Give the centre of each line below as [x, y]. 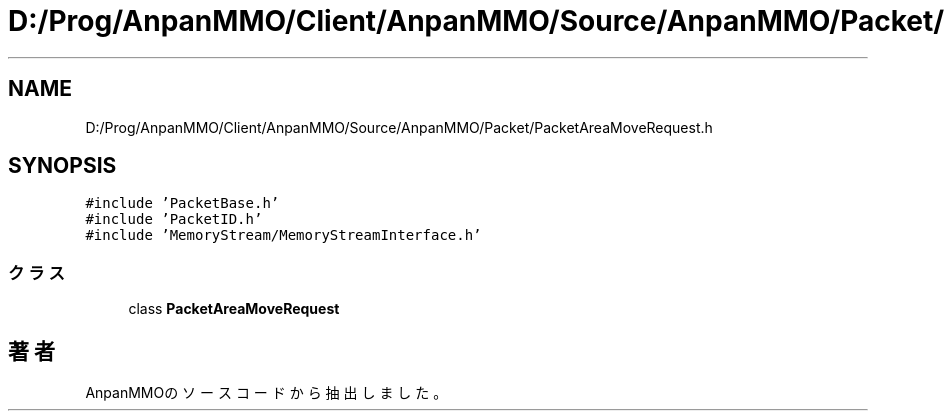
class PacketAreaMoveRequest [234, 309]
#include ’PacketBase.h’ [182, 203]
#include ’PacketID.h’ [174, 219]
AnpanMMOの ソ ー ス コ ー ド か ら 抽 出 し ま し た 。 [266, 393]
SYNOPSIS [62, 166]
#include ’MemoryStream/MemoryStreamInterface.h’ [283, 235]
